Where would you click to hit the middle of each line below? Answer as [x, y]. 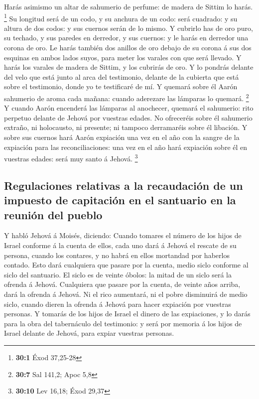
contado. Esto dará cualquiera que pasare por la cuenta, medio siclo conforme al [126, 265]
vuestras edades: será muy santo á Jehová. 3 [71, 158]
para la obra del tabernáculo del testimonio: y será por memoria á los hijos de [123, 323]
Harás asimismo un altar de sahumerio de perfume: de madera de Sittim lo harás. [129, 6]
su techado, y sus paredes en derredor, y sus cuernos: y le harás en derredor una [126, 38]
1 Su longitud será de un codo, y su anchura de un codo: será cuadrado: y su [121, 17]
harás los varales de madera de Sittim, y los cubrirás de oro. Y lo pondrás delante [129, 67]
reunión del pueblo [53, 214]
